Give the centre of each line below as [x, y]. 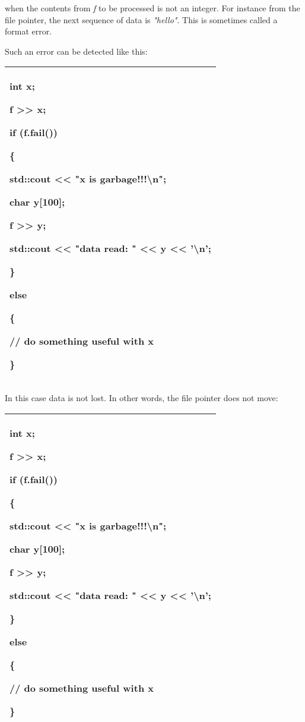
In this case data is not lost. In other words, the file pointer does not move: [142, 398]
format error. [28, 31]
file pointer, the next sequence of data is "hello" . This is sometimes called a [141, 19]
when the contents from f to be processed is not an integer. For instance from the [152, 8]
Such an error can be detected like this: [76, 51]
